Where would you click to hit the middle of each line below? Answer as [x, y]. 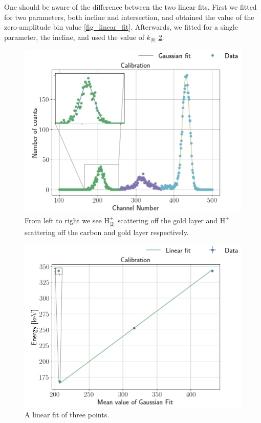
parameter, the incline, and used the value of [74, 37]
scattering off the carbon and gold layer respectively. [107, 232]
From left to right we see [63, 220]
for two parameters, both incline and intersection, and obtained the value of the [129, 17]
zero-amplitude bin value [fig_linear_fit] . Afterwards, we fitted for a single [121, 27]
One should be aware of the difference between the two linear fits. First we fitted [130, 7]
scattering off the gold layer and [168, 220]
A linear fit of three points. [67, 414]
